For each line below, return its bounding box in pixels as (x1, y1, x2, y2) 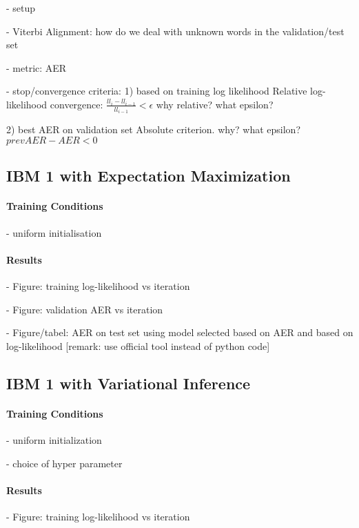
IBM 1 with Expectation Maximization (6, 165, 291, 186)
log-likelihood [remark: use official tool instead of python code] (6, 338, 270, 353)
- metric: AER (6, 60, 67, 75)
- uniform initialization (6, 432, 102, 447)
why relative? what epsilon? (156, 97, 274, 111)
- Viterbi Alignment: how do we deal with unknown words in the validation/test (6, 23, 345, 38)
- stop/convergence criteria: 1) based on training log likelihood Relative (6, 84, 307, 98)
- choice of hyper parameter (6, 456, 123, 470)
